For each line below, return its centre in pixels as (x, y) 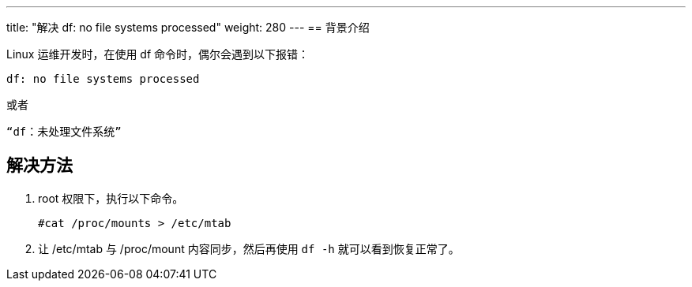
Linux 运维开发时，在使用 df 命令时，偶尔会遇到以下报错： (158, 54)
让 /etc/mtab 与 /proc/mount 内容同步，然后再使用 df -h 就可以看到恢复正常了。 (249, 248)
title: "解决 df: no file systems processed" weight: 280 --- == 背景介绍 (188, 27)
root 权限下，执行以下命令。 (111, 198)
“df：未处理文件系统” (64, 132)
